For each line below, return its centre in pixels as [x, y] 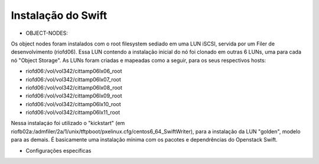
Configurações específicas [58, 150]
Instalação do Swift [59, 15]
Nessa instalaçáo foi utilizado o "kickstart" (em [68, 123]
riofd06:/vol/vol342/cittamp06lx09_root [74, 96]
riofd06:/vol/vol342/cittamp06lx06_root [74, 71]
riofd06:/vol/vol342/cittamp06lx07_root [73, 79]
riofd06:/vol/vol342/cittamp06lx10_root [73, 104]
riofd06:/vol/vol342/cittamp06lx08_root [74, 87]
